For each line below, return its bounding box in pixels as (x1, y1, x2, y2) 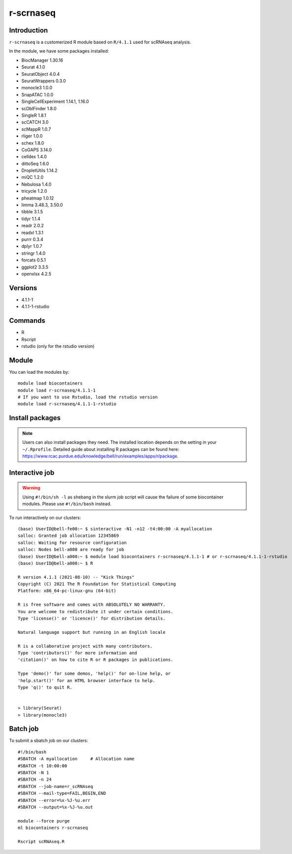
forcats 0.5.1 (21, 257, 46, 263)
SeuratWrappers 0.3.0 (21, 78, 66, 84)
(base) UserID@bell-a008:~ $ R (18, 560, 93, 566)
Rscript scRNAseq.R (18, 839, 65, 844)
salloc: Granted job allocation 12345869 (18, 533, 119, 539)
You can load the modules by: (9, 369, 70, 375)
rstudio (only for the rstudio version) (21, 343, 95, 349)
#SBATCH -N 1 (18, 770, 49, 775)
